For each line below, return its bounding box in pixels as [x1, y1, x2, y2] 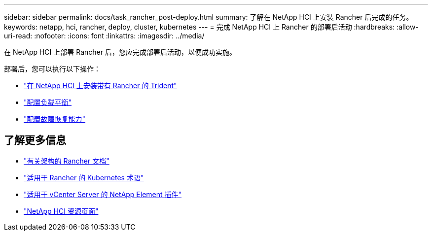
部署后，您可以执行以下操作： [4, 65, 101, 73]
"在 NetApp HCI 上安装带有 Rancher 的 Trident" [24, 81, 177, 90]
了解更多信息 [4, 134, 66, 147]
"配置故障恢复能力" [24, 115, 86, 123]
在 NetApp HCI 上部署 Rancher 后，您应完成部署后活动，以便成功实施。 [4, 48, 236, 56]
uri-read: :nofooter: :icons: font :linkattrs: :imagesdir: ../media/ [4, 32, 205, 40]
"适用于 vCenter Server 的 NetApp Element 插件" [24, 190, 182, 199]
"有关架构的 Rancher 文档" [24, 156, 109, 165]
